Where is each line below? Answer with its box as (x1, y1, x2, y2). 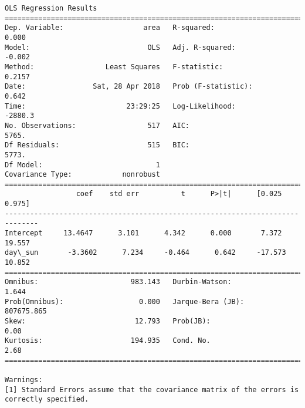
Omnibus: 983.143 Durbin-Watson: (5, 278, 232, 286)
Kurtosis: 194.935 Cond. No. (5, 336, 211, 345)
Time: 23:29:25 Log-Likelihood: (5, 102, 236, 110)
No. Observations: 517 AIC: (5, 121, 189, 130)
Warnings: (5, 375, 43, 384)
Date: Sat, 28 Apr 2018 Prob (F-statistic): (5, 82, 253, 91)
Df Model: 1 (5, 160, 160, 169)
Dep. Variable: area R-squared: (5, 23, 215, 32)
